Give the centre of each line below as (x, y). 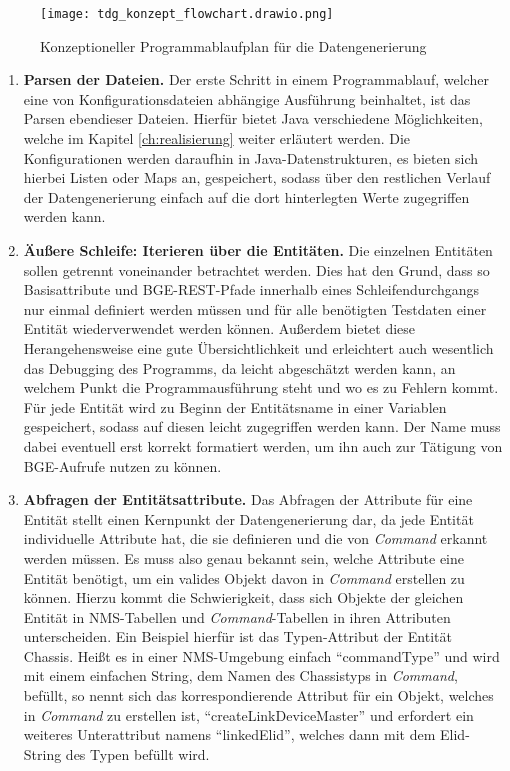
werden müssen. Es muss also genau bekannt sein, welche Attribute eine (243, 557)
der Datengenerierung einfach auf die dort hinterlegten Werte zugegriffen (246, 196)
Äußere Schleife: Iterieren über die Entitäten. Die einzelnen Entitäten (258, 250)
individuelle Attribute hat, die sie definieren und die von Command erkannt (255, 538)
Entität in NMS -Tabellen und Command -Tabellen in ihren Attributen (237, 616)
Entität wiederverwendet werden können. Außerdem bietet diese (219, 328)
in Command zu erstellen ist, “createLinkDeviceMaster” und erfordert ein (248, 714)
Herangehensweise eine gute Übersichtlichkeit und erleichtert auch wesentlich (258, 347)
